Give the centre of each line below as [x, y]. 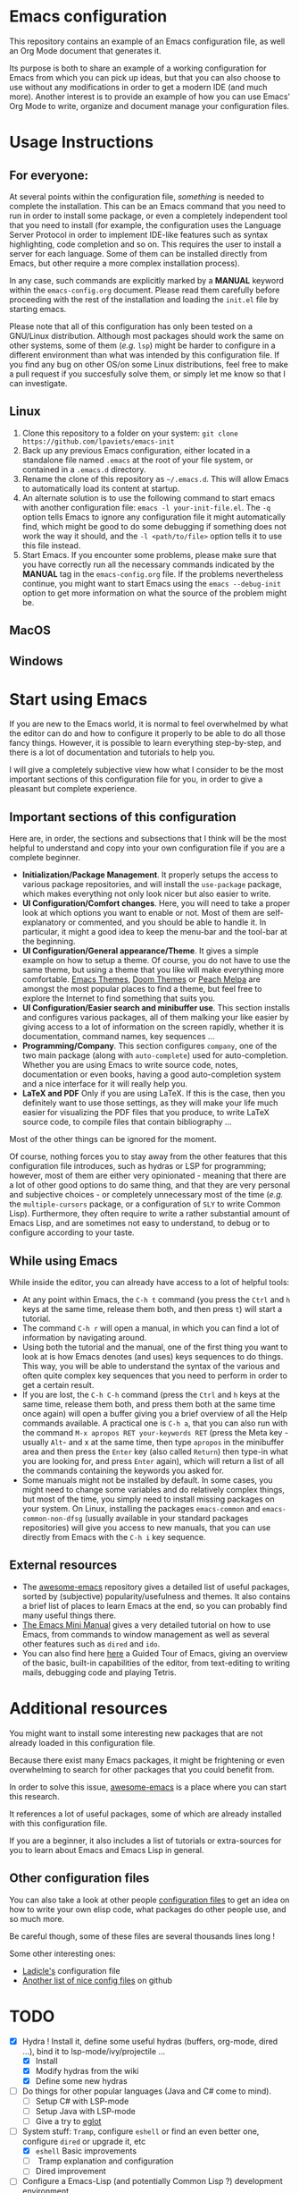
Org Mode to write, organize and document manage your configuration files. [149, 106]
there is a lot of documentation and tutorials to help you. [112, 752]
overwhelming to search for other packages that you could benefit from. [142, 1769]
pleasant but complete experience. [73, 789]
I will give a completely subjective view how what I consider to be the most [146, 770]
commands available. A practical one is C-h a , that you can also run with [155, 1423]
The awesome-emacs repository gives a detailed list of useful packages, [156, 1587]
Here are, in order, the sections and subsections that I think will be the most [148, 839]
